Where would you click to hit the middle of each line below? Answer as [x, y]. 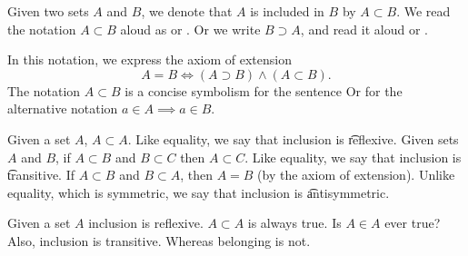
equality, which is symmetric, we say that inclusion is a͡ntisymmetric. [199, 192]
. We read [423, 11]
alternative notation [63, 108]
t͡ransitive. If [41, 175]
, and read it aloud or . [364, 29]
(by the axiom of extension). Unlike [356, 175]
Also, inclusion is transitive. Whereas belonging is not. [159, 240]
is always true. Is [294, 223]
